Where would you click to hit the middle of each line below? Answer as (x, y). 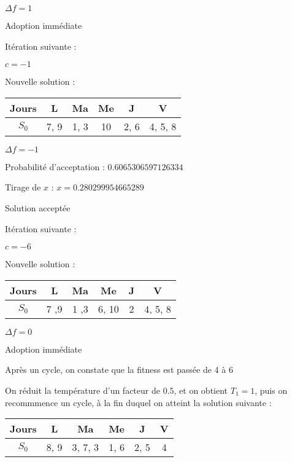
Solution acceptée (38, 207)
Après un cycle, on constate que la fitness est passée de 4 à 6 (119, 370)
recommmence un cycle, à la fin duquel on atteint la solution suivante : (138, 402)
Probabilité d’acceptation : (55, 166)
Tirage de (23, 187)
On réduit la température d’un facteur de (83, 390)
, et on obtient (201, 390)
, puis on (271, 390)
